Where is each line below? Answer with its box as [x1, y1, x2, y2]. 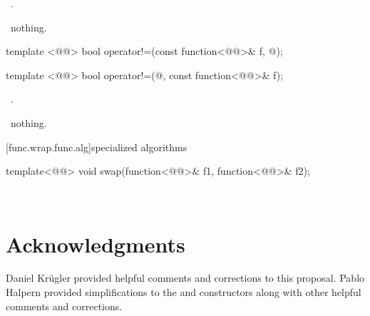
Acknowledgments [6, 229, 185, 258]
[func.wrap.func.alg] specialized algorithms [6, 139, 187, 154]
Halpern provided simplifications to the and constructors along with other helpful [6, 285, 361, 300]
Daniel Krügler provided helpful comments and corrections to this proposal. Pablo [6, 270, 365, 285]
